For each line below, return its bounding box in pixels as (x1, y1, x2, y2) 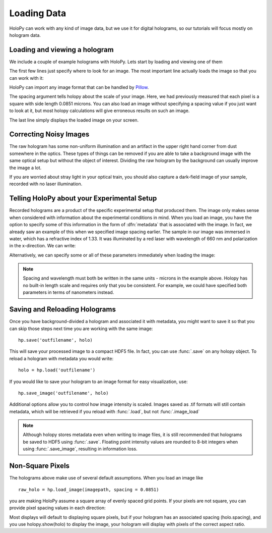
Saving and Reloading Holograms (9, 305, 116, 314)
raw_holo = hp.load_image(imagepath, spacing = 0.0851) (18, 487, 159, 492)
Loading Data (9, 8, 66, 19)
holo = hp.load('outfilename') (18, 367, 96, 373)
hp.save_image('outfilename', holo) (18, 390, 109, 396)
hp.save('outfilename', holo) (18, 337, 93, 343)
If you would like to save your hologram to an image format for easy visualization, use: (9, 379, 188, 385)
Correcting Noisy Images (9, 130, 90, 139)
